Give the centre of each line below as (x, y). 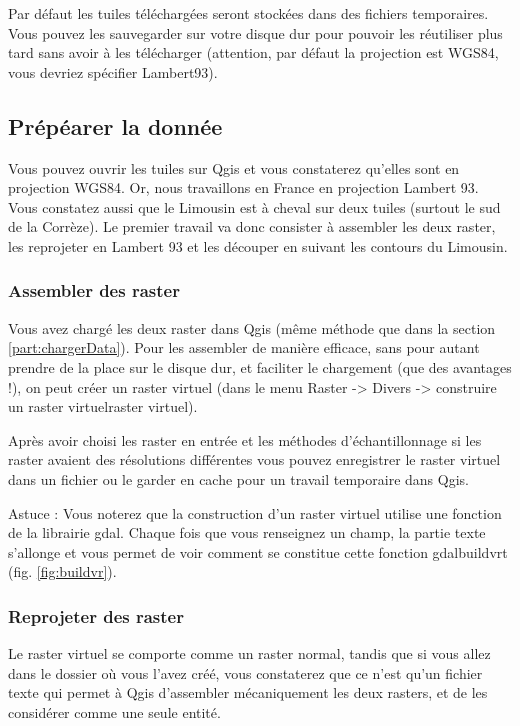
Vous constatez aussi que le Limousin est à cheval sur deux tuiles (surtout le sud (254, 206)
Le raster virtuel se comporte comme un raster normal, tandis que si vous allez (249, 653)
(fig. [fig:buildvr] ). (62, 571)
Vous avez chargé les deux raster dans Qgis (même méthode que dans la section (252, 327)
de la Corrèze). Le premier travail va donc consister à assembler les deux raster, (252, 226)
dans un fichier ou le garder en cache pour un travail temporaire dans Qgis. (238, 478)
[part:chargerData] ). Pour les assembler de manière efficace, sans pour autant (244, 347)
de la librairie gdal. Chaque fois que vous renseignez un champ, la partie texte (247, 532)
